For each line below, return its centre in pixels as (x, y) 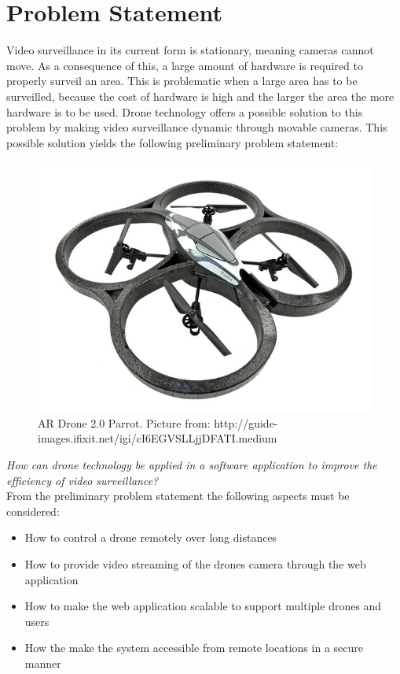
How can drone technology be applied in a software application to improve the (192, 465)
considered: (33, 511)
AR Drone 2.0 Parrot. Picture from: (124, 422)
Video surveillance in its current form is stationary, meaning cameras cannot (190, 50)
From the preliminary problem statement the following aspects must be (178, 496)
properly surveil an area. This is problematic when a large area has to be (182, 81)
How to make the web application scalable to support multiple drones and (203, 606)
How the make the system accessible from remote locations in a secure (194, 648)
